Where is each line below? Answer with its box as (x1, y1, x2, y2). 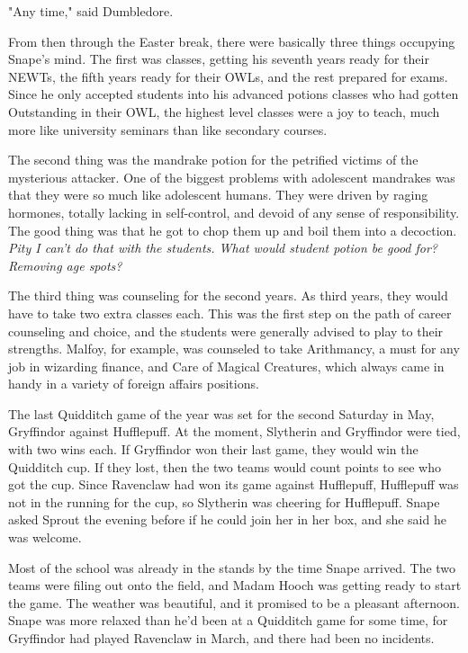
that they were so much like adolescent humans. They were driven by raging (8, 185, 428, 204)
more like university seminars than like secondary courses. (8, 120, 328, 139)
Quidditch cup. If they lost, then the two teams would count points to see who (8, 457, 441, 476)
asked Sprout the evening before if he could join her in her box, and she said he (8, 510, 446, 529)
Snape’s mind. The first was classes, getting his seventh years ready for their (8, 49, 429, 68)
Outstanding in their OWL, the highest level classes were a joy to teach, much (8, 102, 440, 121)
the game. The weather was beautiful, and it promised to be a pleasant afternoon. (8, 593, 461, 612)
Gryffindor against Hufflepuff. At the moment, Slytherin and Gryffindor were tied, (8, 422, 461, 441)
